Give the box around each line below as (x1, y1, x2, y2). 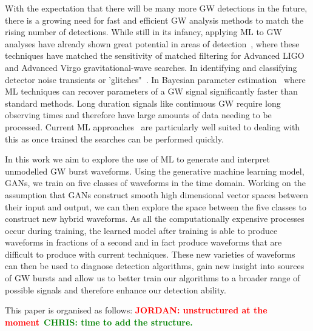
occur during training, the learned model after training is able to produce (5, 224, 278, 236)
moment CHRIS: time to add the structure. (5, 315, 193, 328)
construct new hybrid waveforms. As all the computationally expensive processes (5, 212, 305, 225)
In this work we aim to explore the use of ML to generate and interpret (5, 153, 270, 165)
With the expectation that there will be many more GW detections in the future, (5, 2, 308, 14)
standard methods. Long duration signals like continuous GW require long (5, 96, 281, 109)
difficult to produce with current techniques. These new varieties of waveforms (5, 247, 295, 260)
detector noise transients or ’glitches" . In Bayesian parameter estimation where (5, 73, 306, 85)
